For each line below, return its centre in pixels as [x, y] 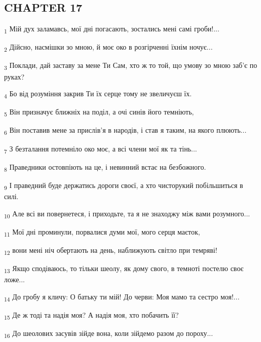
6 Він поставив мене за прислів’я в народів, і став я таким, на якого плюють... [125, 131]
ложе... [15, 279]
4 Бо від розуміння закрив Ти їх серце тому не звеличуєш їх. [98, 94]
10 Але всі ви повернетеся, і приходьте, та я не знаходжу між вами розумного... [127, 214]
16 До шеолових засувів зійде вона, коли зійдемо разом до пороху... [109, 333]
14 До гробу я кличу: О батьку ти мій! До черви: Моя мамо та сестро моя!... [122, 297]
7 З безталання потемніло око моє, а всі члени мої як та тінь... [101, 149]
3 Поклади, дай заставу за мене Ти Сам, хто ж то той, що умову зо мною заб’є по [131, 66]
